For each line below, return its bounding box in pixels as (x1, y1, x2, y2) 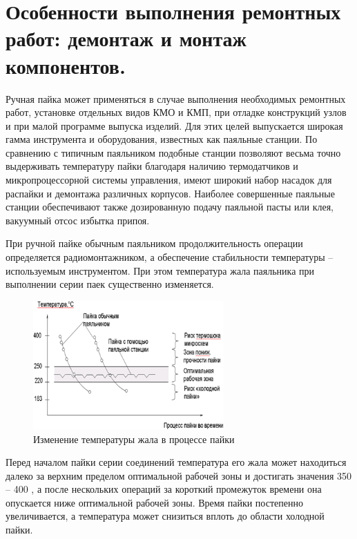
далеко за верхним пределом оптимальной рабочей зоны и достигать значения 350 (6, 468, 352, 482)
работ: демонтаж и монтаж (6, 24, 247, 52)
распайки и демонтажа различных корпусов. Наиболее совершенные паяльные (6, 186, 335, 200)
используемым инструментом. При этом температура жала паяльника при (6, 263, 315, 277)
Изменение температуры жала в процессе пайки (33, 431, 235, 446)
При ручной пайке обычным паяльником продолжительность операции (6, 236, 303, 251)
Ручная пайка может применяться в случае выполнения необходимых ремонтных (6, 91, 346, 106)
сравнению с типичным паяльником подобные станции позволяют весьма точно (6, 145, 341, 159)
